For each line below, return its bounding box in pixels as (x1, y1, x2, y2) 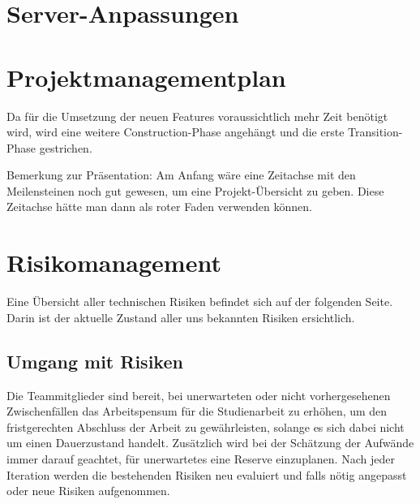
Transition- (348, 123, 403, 140)
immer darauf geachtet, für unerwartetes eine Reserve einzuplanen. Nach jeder (6, 450, 395, 467)
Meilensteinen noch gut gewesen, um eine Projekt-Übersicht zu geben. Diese (6, 182, 384, 199)
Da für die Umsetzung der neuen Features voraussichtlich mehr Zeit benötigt (6, 107, 388, 124)
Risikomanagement (6, 246, 221, 279)
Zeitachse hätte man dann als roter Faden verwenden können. (6, 198, 312, 215)
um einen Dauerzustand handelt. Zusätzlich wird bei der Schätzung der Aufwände (6, 434, 414, 451)
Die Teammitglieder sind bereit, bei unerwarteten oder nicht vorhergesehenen (6, 386, 391, 403)
